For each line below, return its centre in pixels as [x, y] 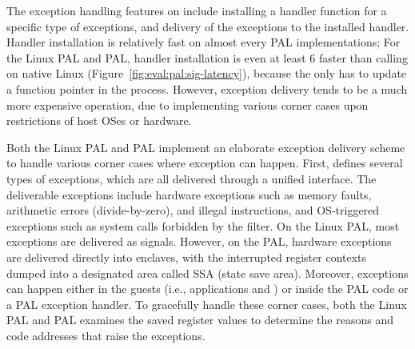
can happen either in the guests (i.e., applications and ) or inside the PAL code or [207, 289]
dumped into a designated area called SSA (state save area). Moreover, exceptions [207, 273]
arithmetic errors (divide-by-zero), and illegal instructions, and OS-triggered [193, 210]
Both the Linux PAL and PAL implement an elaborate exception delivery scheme [206, 147]
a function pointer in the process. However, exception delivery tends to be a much [207, 88]
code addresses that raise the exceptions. [106, 335]
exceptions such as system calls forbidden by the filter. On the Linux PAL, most [203, 225]
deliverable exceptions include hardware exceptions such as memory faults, [189, 194]
